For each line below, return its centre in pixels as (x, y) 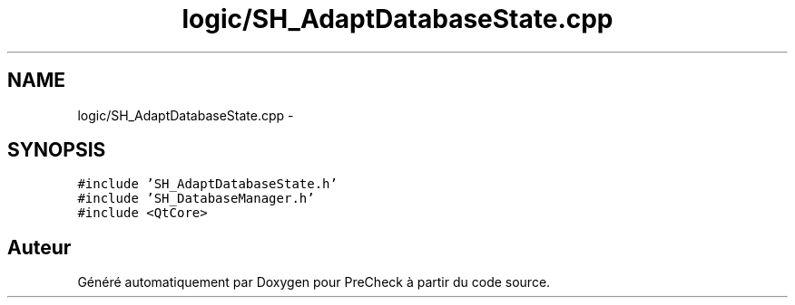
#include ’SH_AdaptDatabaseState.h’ (207, 184)
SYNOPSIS (57, 150)
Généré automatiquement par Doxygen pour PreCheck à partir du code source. (314, 282)
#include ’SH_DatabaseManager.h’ (196, 199)
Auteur (39, 247)
